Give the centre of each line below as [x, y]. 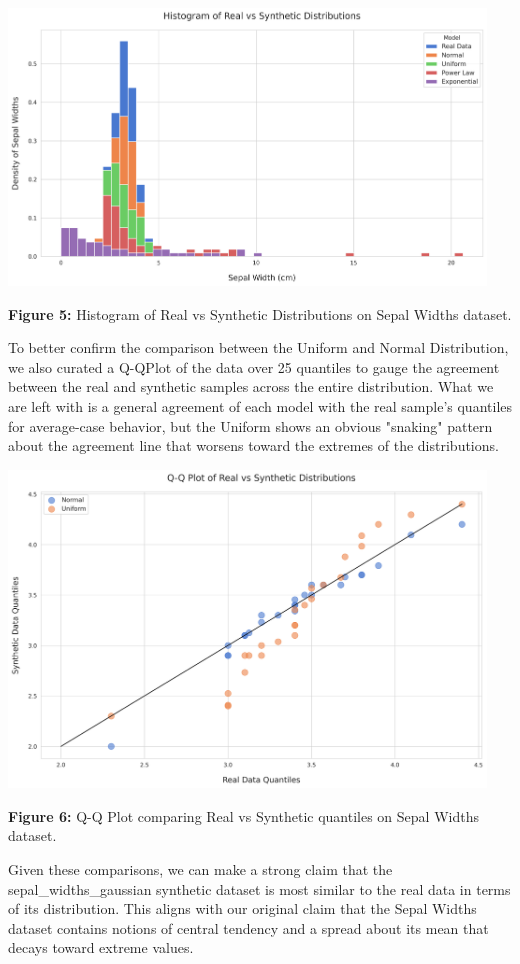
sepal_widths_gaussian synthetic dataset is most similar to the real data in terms [259, 888]
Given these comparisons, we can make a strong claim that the [200, 868]
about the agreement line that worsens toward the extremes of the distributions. [253, 445]
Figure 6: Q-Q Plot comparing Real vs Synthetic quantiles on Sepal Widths [243, 815]
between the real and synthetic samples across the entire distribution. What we [251, 386]
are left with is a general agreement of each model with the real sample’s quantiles [260, 405]
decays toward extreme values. [101, 947]
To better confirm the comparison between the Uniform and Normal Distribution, [258, 347]
